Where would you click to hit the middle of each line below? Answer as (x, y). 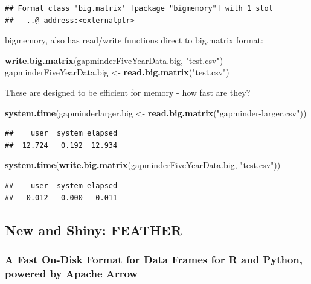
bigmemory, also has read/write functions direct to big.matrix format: (134, 40)
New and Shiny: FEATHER (93, 229)
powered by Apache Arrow (71, 273)
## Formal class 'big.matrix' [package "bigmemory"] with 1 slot (139, 8)
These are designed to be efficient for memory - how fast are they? (128, 92)
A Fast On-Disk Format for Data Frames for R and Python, (154, 259)
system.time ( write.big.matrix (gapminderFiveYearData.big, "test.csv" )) (143, 165)
